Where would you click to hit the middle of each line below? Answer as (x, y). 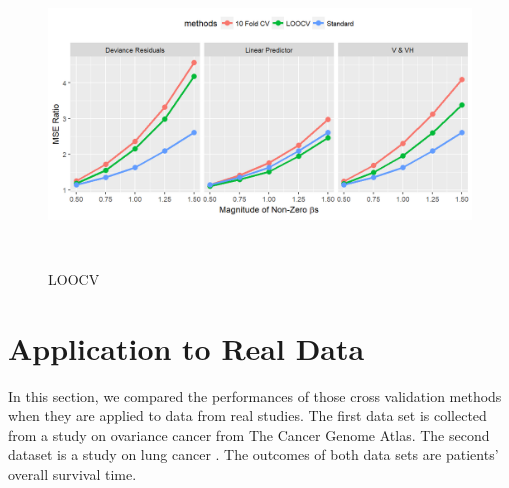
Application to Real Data (186, 347)
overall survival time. (72, 474)
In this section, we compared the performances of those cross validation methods (255, 395)
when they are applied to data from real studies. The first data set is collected (247, 415)
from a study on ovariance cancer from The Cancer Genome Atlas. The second (249, 434)
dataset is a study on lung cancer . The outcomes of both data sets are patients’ (253, 454)
